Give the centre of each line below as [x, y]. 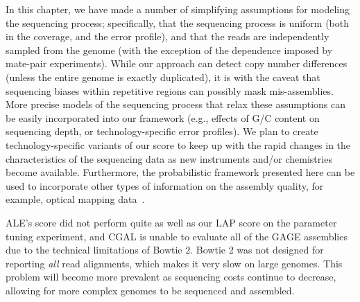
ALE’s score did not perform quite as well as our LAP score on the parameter [171, 222]
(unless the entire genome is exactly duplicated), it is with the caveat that [163, 77]
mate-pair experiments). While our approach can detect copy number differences [177, 63]
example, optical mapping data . [75, 199]
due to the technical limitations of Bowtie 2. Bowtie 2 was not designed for [165, 250]
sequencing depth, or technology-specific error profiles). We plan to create [162, 131]
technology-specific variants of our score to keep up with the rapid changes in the [178, 144]
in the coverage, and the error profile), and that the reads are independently [168, 36]
